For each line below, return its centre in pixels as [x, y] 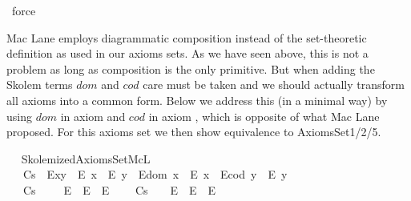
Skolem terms [40, 84]
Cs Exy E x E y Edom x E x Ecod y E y [155, 174]
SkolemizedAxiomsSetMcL [86, 158]
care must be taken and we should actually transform [274, 84]
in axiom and [93, 116]
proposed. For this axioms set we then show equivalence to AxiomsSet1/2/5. [194, 132]
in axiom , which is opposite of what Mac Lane [264, 116]
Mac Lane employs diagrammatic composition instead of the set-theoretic [187, 37]
